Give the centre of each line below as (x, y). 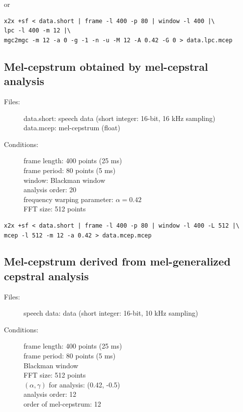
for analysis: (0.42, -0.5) (84, 384)
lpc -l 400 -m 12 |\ (38, 31)
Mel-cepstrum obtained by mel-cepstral (106, 66)
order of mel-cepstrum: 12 (62, 404)
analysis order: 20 (50, 190)
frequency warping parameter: (68, 199)
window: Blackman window (65, 180)
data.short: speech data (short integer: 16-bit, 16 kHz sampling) (120, 118)
